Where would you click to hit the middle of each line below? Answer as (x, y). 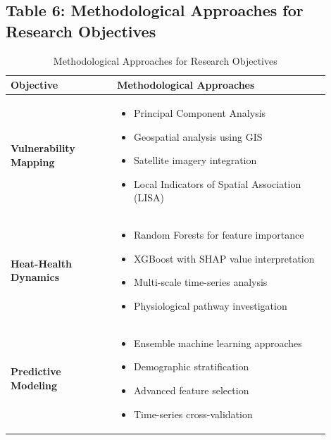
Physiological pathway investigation (210, 306)
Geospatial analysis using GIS (198, 136)
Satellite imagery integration (195, 160)
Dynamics (35, 277)
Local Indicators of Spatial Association (217, 183)
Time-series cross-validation (193, 414)
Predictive (36, 371)
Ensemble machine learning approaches (218, 342)
